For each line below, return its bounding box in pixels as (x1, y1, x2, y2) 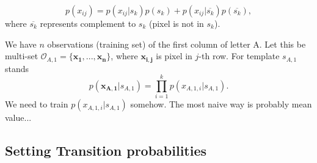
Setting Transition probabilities (5, 141, 207, 160)
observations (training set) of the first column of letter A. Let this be (47, 37, 306, 50)
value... (5, 111, 32, 124)
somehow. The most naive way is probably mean (130, 98, 312, 110)
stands (5, 62, 29, 74)
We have (5, 37, 37, 50)
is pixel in (156, 49, 192, 62)
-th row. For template (199, 49, 280, 62)
